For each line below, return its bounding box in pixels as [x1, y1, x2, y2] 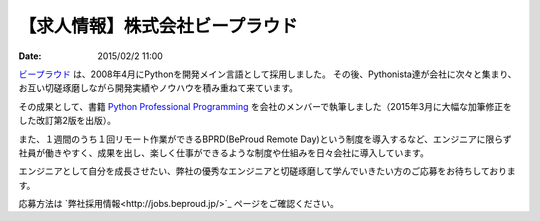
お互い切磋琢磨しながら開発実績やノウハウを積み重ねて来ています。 [18, 82, 299, 94]
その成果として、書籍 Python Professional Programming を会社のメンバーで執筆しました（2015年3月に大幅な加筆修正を [18, 100, 512, 112]
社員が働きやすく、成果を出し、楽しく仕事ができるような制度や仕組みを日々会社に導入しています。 [18, 146, 429, 159]
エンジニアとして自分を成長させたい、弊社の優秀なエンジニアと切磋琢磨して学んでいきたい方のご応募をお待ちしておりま [18, 165, 517, 177]
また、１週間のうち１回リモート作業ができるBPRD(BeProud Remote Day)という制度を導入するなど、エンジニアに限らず [18, 133, 512, 145]
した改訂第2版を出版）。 [18, 115, 117, 127]
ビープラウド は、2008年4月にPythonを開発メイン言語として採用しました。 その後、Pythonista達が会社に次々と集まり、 [18, 68, 517, 80]
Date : [18, 50, 42, 62]
